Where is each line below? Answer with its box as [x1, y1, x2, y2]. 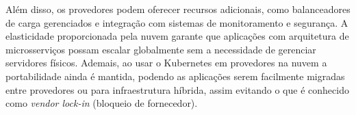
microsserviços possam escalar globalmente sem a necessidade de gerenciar [5, 42, 316, 56]
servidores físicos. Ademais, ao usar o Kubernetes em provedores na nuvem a [5, 55, 327, 70]
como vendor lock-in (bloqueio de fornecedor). [5, 96, 198, 110]
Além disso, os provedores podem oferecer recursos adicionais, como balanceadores [5, 2, 351, 16]
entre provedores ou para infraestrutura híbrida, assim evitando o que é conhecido [5, 82, 349, 97]
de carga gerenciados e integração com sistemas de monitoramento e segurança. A [5, 15, 348, 29]
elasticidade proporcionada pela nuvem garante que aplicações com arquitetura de [5, 29, 349, 43]
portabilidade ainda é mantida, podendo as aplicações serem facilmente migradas [5, 68, 345, 83]
